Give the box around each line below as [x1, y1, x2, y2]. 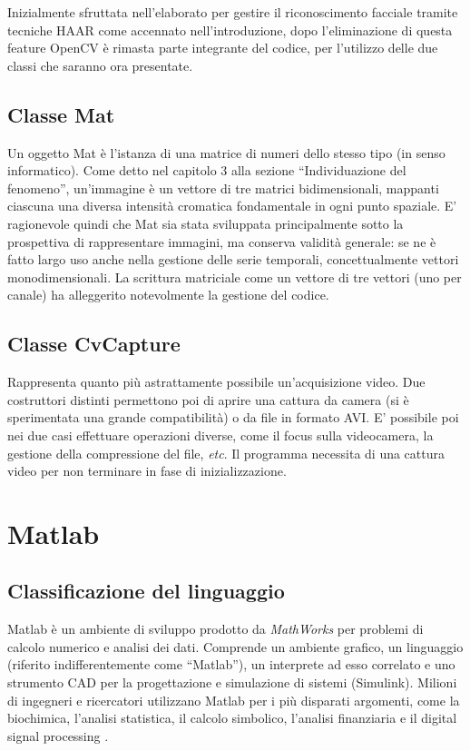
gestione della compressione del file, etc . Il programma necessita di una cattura [7, 443, 445, 462]
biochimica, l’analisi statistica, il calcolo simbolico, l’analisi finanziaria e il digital [7, 708, 457, 727]
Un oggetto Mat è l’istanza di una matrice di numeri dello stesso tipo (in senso [7, 143, 446, 162]
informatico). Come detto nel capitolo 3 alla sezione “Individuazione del [7, 161, 406, 180]
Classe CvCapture [7, 330, 181, 358]
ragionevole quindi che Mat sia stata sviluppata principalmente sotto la [7, 213, 404, 232]
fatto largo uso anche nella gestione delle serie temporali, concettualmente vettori [7, 250, 459, 269]
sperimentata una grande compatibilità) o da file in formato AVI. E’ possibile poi [7, 408, 459, 427]
